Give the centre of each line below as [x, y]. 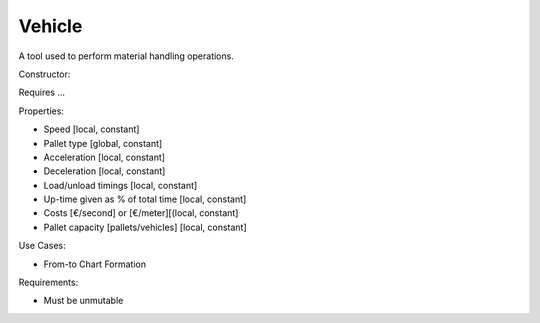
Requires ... [41, 92]
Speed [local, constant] [91, 129]
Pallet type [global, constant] [103, 143]
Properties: [41, 111]
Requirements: [48, 282]
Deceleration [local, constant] [104, 171]
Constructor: [44, 74]
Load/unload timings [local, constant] [120, 185]
